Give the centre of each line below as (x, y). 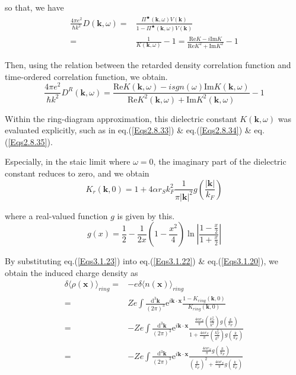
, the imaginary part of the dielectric (220, 161)
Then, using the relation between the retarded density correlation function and (148, 64)
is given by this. (146, 215)
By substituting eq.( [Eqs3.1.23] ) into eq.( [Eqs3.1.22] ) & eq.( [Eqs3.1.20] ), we (141, 261)
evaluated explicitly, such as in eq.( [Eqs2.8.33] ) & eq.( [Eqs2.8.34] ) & (128, 130)
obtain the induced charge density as (71, 272)
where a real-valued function (56, 215)
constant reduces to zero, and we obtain (77, 173)
